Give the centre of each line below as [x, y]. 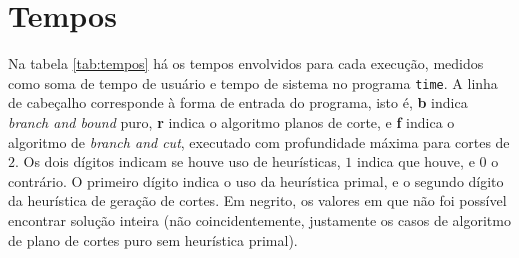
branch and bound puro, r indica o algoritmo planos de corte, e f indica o [231, 121]
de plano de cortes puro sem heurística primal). [153, 239]
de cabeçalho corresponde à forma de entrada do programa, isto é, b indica [238, 102]
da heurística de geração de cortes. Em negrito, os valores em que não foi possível [257, 200]
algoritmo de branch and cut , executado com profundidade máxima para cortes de [259, 141]
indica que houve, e [416, 161]
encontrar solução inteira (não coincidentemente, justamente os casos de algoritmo [259, 219]
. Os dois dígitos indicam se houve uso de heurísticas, [178, 161]
